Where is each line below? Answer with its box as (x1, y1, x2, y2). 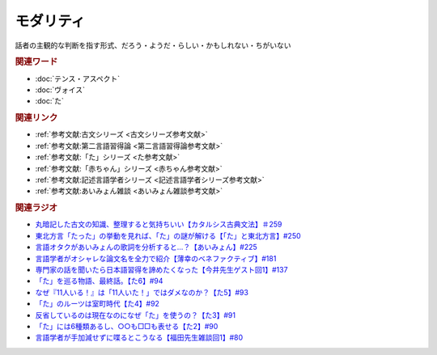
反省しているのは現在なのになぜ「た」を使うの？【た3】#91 (35, 310, 236, 319)
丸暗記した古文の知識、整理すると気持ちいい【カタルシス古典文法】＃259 (35, 219, 282, 230)
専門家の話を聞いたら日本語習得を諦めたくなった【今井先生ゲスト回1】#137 (35, 264, 288, 274)
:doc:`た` (35, 96, 65, 106)
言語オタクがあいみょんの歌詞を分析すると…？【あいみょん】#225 (35, 243, 258, 252)
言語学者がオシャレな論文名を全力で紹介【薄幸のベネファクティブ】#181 (35, 253, 277, 263)
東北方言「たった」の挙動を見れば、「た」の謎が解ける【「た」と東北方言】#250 (35, 230, 301, 240)
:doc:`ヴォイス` (35, 85, 85, 95)
